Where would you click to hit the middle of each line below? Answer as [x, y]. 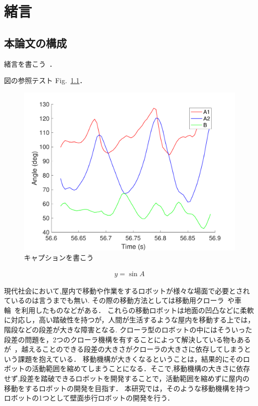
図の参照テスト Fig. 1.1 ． [45, 80]
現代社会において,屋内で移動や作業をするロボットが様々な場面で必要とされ [127, 290]
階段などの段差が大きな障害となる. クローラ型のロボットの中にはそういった [128, 329]
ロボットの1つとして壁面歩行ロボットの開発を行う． [89, 398]
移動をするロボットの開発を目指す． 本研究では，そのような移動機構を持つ [127, 388]
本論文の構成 [35, 43]
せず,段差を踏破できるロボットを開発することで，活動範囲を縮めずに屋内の [127, 378]
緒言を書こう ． [30, 63]
